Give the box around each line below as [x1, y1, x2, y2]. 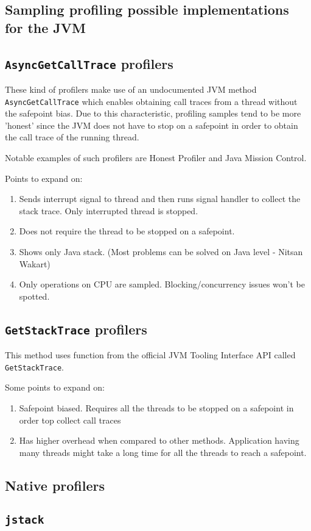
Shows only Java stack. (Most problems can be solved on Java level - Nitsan [19, 245, 303, 258]
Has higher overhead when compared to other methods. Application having [19, 434, 299, 447]
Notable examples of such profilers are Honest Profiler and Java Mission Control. [5, 151, 307, 164]
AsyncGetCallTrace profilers [5, 54, 173, 73]
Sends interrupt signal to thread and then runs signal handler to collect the [19, 192, 301, 205]
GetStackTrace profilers [5, 319, 147, 338]
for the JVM [5, 18, 86, 37]
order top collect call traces [19, 413, 121, 426]
